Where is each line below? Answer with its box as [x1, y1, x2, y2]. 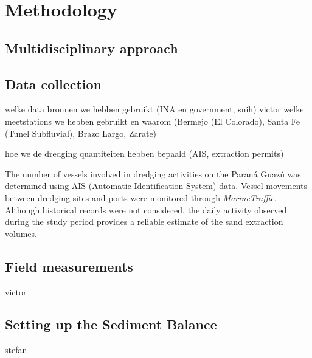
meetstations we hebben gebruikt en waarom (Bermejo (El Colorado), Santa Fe [5, 114, 300, 127]
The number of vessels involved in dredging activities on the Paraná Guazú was [5, 167, 301, 180]
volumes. [5, 227, 37, 239]
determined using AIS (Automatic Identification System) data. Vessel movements [5, 179, 307, 192]
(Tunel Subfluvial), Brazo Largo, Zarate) [5, 126, 157, 139]
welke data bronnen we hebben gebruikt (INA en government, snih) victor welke [5, 103, 304, 115]
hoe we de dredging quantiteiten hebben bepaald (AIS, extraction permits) [5, 147, 284, 160]
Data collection [5, 74, 102, 93]
